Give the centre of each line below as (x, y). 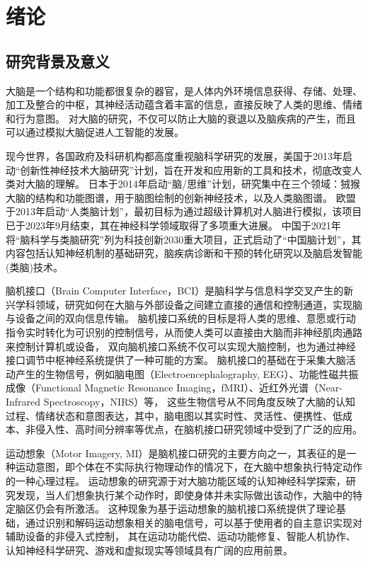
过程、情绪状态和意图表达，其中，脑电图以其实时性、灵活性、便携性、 (169, 415)
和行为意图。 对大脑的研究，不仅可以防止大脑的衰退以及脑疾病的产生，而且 (181, 118)
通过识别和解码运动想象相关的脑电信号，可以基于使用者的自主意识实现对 (194, 522)
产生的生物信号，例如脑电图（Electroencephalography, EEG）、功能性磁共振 (187, 373)
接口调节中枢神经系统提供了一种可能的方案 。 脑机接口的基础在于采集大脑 (176, 360)
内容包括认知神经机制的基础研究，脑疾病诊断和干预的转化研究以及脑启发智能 (184, 253)
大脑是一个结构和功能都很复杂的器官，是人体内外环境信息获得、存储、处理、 (184, 90)
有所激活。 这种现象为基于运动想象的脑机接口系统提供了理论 (195, 509)
